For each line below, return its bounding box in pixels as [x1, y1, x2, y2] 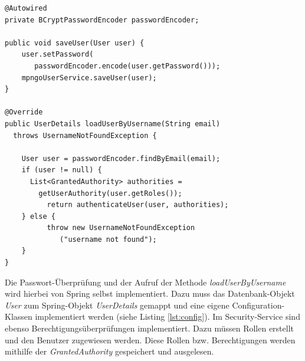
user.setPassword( [21, 50, 94, 59]
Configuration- [232, 298, 285, 311]
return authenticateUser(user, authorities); [47, 201, 229, 209]
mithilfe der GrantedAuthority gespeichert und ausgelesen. [5, 345, 214, 357]
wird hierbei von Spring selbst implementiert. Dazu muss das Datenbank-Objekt [5, 287, 295, 300]
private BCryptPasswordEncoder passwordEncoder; [5, 15, 199, 24]
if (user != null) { [21, 166, 102, 175]
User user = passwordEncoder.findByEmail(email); [21, 154, 221, 163]
